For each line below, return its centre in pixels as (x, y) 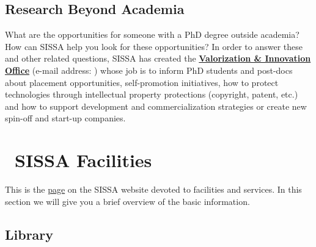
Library (29, 234)
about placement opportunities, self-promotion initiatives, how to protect (142, 82)
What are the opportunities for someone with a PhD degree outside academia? (152, 34)
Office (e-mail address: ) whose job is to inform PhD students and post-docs (149, 70)
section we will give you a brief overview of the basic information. (127, 201)
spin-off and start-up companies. (65, 118)
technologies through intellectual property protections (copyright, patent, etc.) (152, 94)
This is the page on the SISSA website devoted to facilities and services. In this (153, 189)
